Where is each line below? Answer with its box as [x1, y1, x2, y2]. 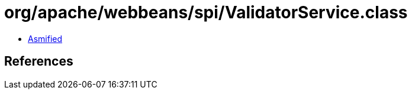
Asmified [28, 33, 63, 44]
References [4, 54, 73, 69]
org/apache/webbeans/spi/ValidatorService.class [4, 2, 408, 22]
